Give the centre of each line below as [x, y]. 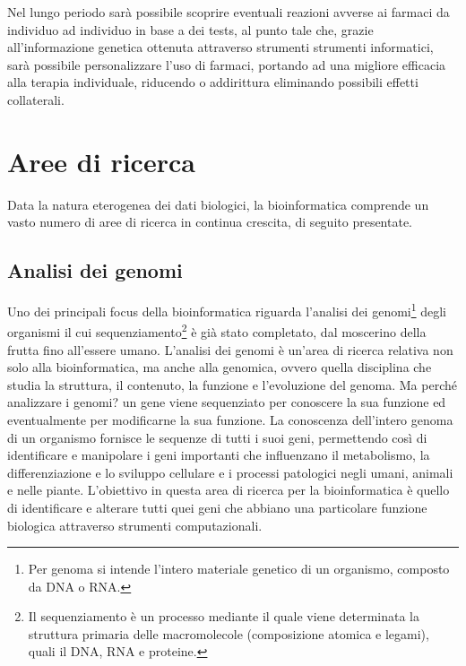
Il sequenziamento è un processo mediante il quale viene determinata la [224, 616]
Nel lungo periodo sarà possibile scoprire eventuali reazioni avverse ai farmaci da [229, 12]
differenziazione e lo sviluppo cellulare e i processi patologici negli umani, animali [230, 472]
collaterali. [36, 99]
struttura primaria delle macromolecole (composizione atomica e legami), [229, 633]
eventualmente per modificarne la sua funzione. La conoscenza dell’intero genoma [230, 419]
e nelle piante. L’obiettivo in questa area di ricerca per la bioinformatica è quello [229, 490]
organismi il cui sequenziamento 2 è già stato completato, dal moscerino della [217, 330]
